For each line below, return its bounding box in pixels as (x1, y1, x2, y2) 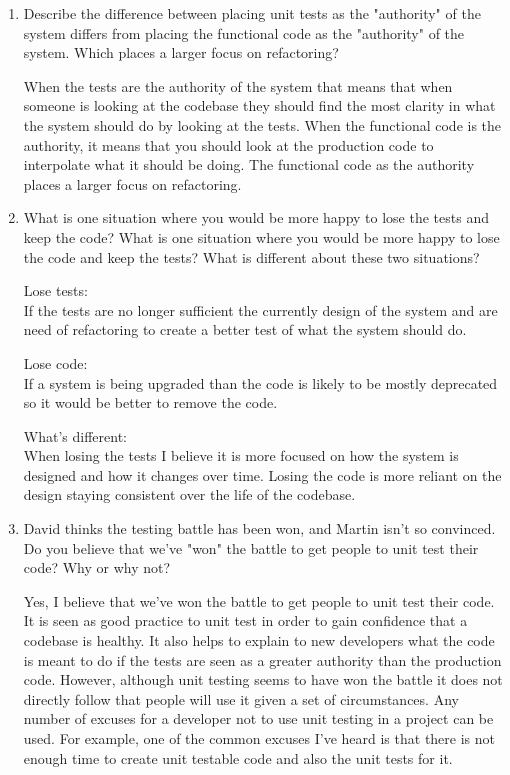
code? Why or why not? (23, 557, 171, 578)
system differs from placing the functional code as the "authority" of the (23, 22, 465, 43)
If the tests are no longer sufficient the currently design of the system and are (23, 299, 498, 320)
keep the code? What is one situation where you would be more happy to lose (23, 226, 500, 247)
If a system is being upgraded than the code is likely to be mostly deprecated (23, 372, 498, 393)
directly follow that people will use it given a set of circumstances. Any (23, 688, 459, 709)
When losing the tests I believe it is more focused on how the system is (23, 445, 459, 466)
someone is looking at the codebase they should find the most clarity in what (23, 95, 496, 116)
